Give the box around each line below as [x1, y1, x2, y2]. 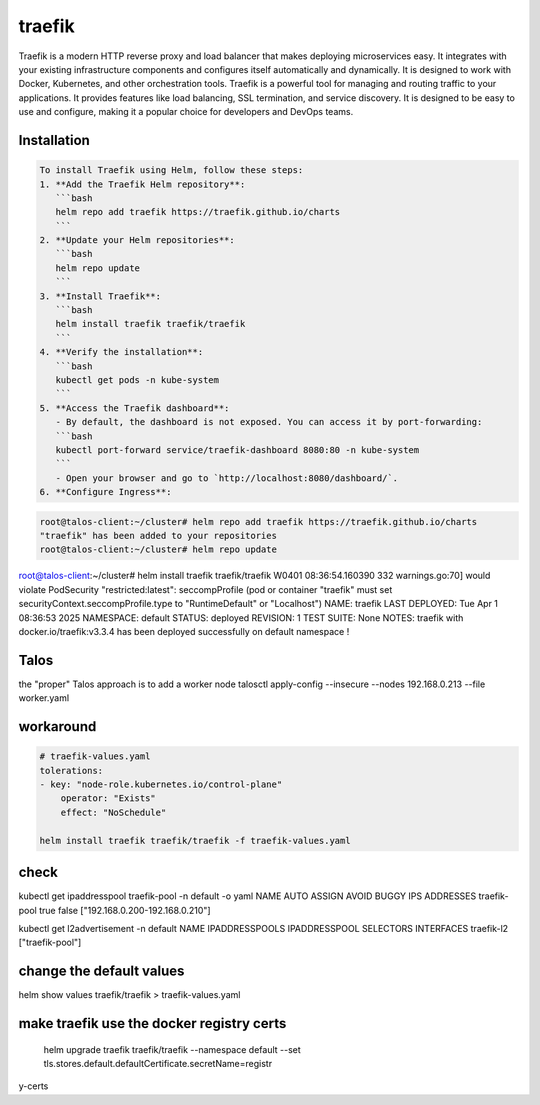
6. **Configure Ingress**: [39, 486, 172, 498]
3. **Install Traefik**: [39, 290, 162, 302]
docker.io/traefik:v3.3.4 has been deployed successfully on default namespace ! [18, 626, 350, 637]
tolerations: [39, 765, 104, 776]
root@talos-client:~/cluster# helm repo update [39, 544, 277, 555]
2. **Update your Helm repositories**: [39, 235, 235, 246]
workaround [18, 718, 97, 735]
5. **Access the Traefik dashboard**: [39, 402, 230, 414]
